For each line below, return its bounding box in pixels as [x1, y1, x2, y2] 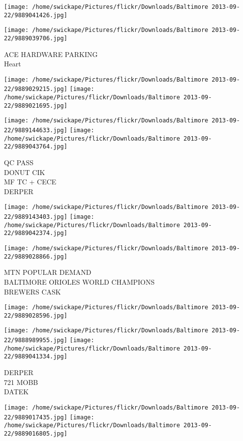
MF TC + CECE [4, 176, 57, 187]
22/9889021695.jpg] [4, 102, 67, 109]
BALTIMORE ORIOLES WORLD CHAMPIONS [4, 276, 155, 287]
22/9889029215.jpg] [4, 86, 67, 93]
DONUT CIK [4, 167, 45, 177]
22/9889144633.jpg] [4, 127, 67, 134]
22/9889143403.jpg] [4, 213, 67, 221]
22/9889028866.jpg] [4, 253, 67, 260]
